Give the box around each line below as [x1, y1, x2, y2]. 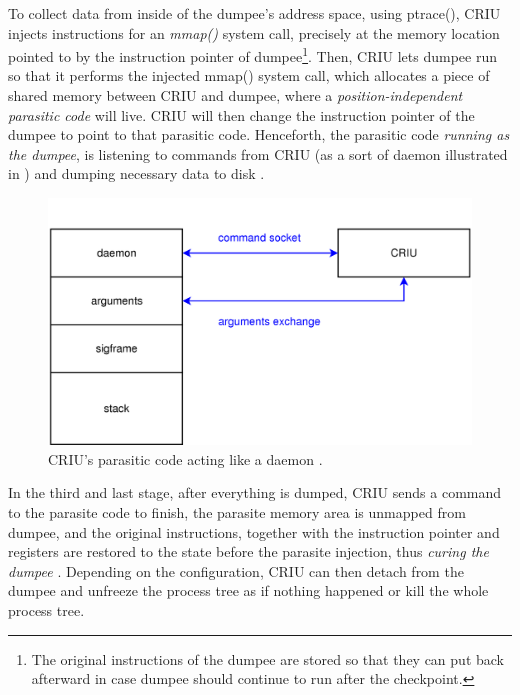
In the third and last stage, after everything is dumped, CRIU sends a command [8, 482, 502, 503]
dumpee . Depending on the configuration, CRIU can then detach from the [8, 560, 464, 581]
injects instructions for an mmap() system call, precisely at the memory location [8, 22, 500, 43]
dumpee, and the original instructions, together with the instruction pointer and [8, 521, 500, 542]
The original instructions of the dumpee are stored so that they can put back [31, 648, 504, 669]
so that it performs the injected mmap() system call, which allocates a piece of [8, 65, 490, 86]
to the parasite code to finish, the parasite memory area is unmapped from [8, 501, 466, 522]
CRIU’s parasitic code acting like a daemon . [48, 448, 323, 469]
